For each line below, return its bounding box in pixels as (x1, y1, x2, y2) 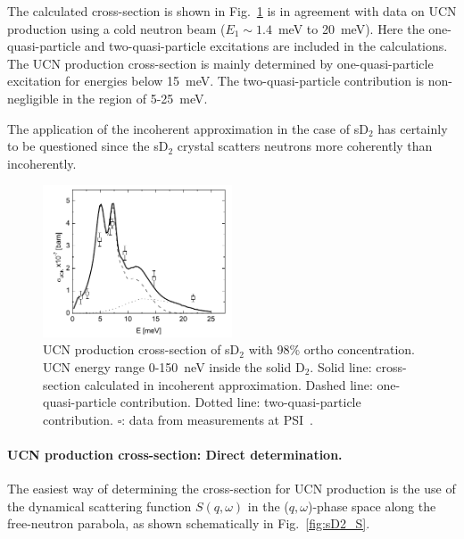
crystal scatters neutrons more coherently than (177, 137, 433, 155)
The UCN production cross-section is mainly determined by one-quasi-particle (7, 54, 434, 72)
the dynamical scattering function (7, 496, 192, 515)
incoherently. (7, 153, 77, 172)
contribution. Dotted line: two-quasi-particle (120, 393, 361, 411)
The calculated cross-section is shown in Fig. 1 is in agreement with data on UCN (7, 2, 457, 20)
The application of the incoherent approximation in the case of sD (7, 119, 369, 137)
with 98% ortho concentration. (248, 340, 416, 359)
